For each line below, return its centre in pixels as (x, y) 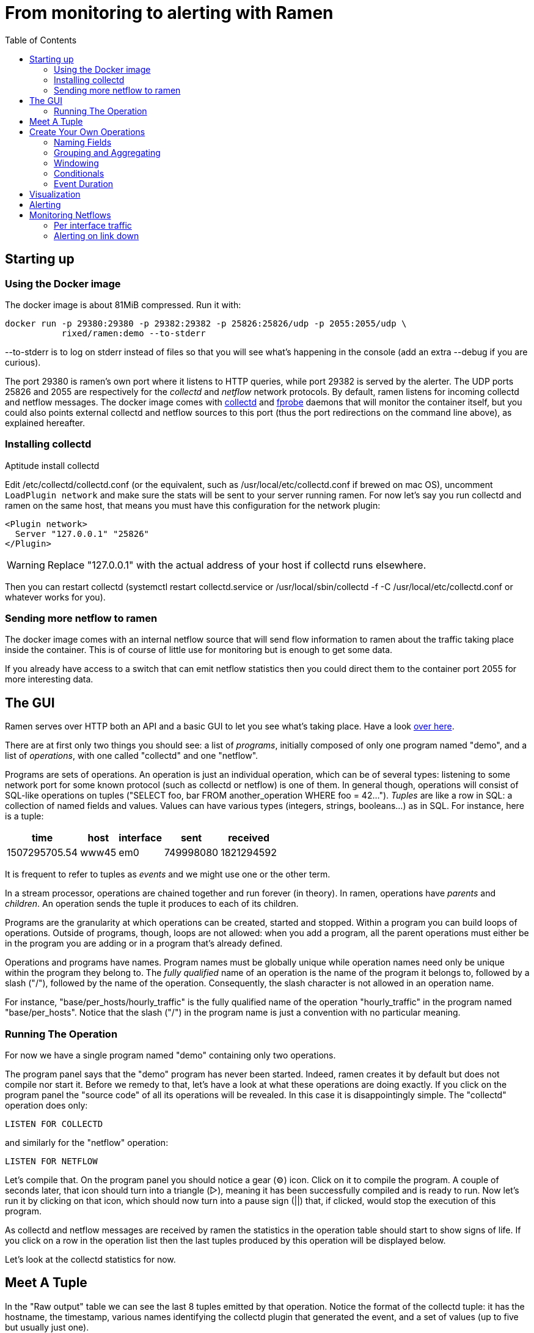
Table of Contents (41, 40)
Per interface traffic (93, 225)
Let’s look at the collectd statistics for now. (90, 1260)
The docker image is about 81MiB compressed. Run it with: (123, 305)
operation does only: (46, 1106)
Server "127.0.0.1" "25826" (82, 534)
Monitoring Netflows (70, 215)
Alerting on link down (97, 235)
